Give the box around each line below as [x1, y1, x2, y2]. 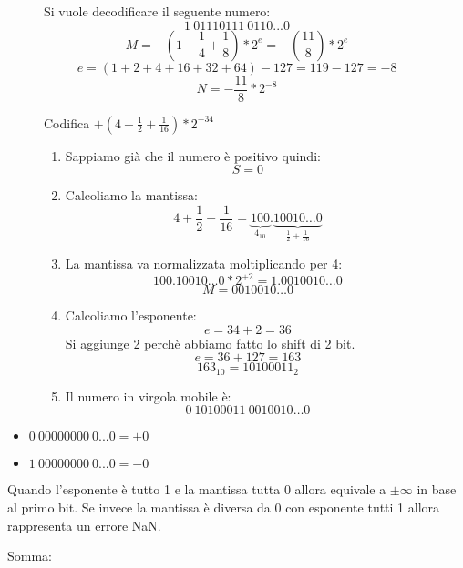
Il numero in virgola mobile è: [65, 386, 231, 405]
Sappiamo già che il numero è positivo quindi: [65, 146, 321, 165]
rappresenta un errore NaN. [7, 515, 161, 534]
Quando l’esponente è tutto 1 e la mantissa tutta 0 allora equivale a [7, 480, 386, 499]
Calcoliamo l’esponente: [65, 306, 197, 325]
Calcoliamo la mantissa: [65, 186, 198, 205]
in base [417, 480, 457, 499]
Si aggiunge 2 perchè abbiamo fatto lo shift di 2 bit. [65, 333, 355, 352]
